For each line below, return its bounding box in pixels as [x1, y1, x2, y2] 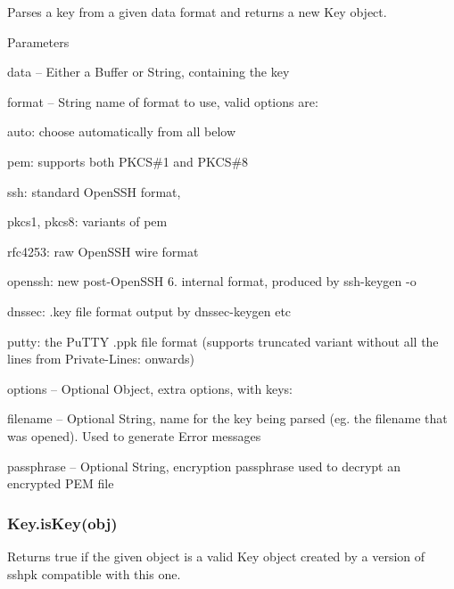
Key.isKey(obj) [7, 511, 118, 534]
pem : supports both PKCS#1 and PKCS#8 [7, 151, 249, 170]
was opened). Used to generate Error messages [7, 426, 261, 445]
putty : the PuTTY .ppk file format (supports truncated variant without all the [7, 331, 439, 350]
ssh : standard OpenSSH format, [7, 182, 181, 200]
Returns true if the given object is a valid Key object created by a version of [7, 546, 425, 565]
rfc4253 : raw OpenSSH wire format [7, 241, 199, 260]
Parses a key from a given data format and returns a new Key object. [7, 3, 387, 20]
